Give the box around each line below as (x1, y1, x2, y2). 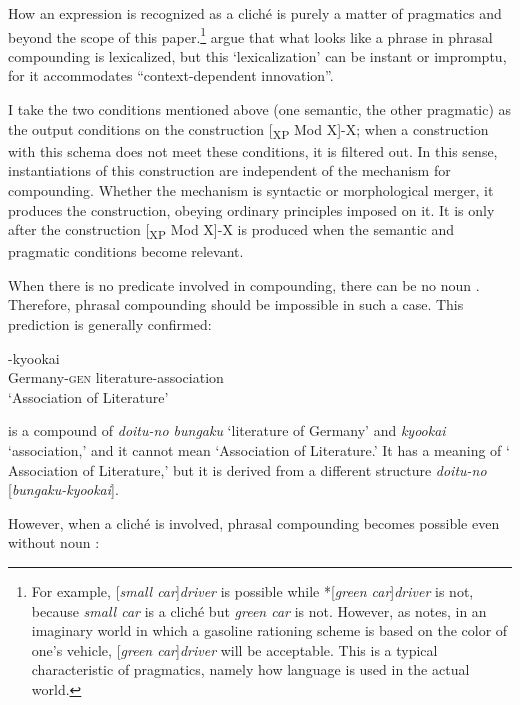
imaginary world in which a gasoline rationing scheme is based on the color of (31, 620, 508, 641)
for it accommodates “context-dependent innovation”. (8, 65, 334, 86)
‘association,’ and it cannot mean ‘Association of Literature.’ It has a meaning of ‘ (8, 440, 510, 460)
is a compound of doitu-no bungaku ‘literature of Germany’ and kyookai (8, 420, 446, 441)
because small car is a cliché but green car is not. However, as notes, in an (31, 600, 487, 621)
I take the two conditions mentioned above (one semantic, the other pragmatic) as (8, 99, 512, 120)
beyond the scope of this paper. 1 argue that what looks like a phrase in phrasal (8, 23, 493, 47)
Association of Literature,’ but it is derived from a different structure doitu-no (8, 459, 487, 480)
